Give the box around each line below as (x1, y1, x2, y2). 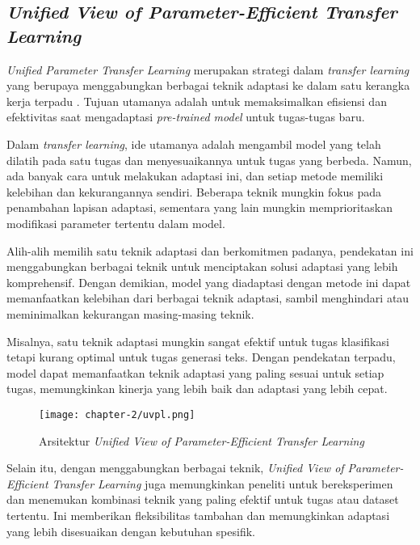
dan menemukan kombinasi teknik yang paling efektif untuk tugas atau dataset (6, 491, 399, 508)
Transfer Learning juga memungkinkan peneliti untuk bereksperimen (52, 475, 393, 492)
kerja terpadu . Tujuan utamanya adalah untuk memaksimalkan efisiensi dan (6, 92, 387, 109)
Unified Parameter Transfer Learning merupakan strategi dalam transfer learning (6, 61, 409, 78)
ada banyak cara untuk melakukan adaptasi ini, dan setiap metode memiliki (6, 167, 384, 184)
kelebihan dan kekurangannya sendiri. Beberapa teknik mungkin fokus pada (6, 183, 382, 200)
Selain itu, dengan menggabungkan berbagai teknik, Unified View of (6, 459, 344, 476)
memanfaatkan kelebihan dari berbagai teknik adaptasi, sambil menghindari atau (6, 289, 409, 306)
